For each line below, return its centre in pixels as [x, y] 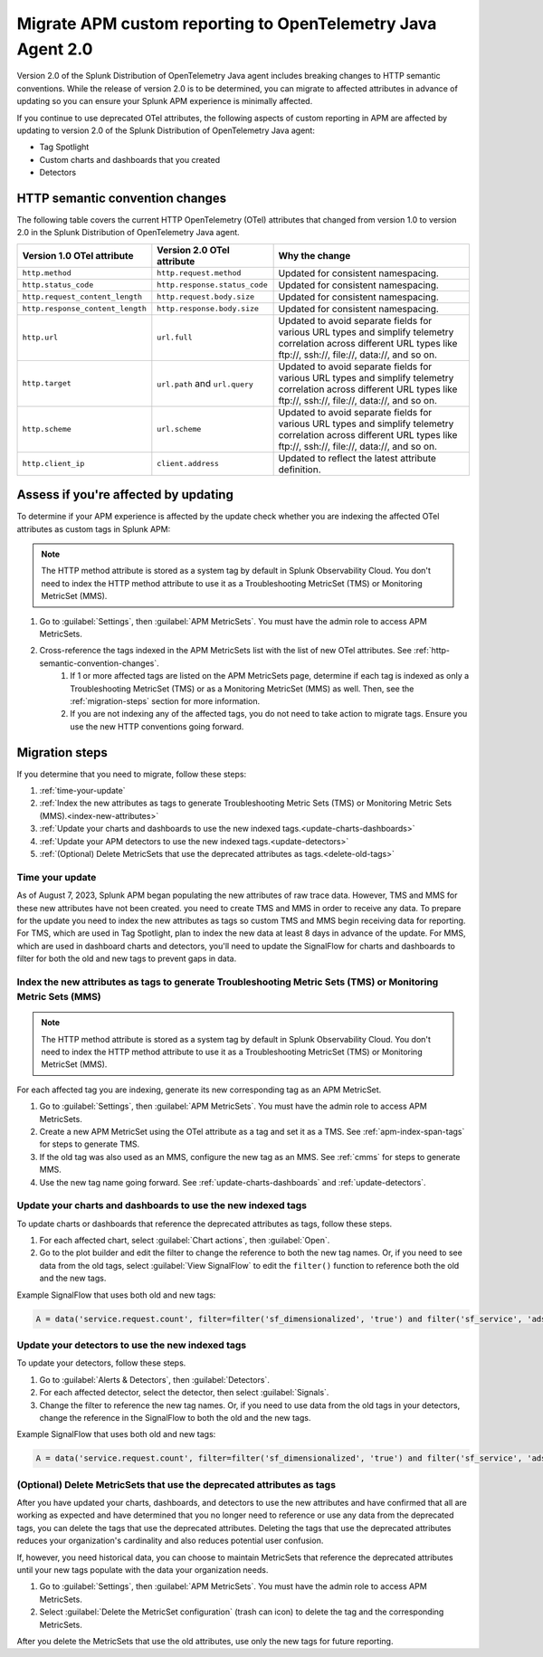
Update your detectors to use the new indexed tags [132, 1345]
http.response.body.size [208, 309]
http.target [47, 383]
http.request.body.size [206, 297]
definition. [300, 469]
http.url [40, 338]
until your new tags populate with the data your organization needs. [143, 1569]
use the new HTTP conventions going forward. [157, 726]
